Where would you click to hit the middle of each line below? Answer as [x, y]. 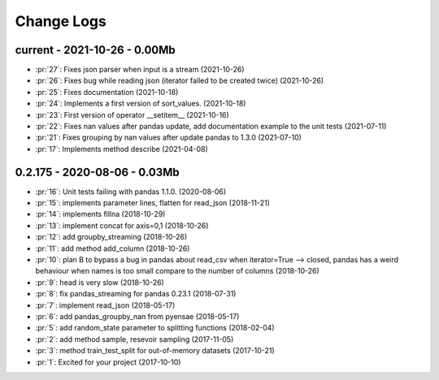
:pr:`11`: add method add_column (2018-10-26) [113, 248]
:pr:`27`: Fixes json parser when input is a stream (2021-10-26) [140, 70]
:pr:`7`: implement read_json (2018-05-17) [105, 305]
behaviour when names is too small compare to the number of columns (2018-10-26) [178, 271]
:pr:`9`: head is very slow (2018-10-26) [100, 282]
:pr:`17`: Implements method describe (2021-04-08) [122, 149]
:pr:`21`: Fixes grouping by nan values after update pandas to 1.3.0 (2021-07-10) [169, 137]
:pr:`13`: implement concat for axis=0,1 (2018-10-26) [122, 225]
